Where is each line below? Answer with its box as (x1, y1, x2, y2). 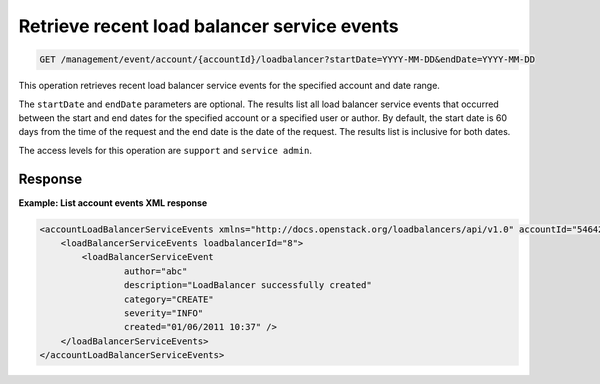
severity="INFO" (123, 307, 204, 319)
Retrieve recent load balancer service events (18, 15, 399, 37)
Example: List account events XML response (18, 196, 208, 209)
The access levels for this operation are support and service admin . (18, 144, 312, 156)
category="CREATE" (123, 293, 214, 305)
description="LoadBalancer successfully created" (123, 280, 372, 291)
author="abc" (123, 265, 188, 277)
